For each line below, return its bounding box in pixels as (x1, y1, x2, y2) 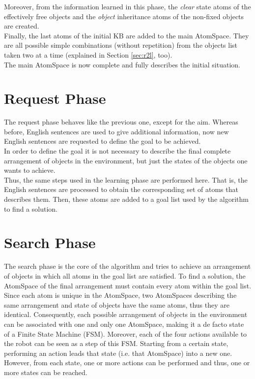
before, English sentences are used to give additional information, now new (4, 126, 229, 136)
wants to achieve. (4, 165, 56, 175)
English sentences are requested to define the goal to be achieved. (4, 136, 201, 146)
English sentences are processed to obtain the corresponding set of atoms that (4, 184, 238, 194)
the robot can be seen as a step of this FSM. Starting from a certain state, (4, 338, 228, 348)
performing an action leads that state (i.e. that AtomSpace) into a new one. (4, 347, 232, 358)
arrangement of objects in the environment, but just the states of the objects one (4, 155, 248, 165)
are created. (4, 21, 39, 31)
